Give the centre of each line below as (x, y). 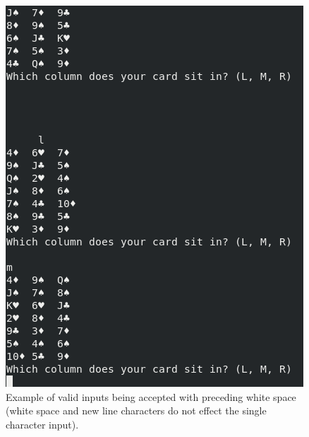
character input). (42, 424)
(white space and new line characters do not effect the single (136, 410)
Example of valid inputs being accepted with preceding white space (151, 396)
